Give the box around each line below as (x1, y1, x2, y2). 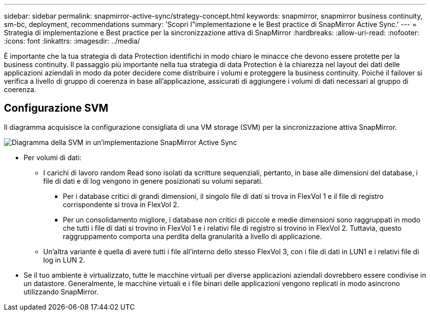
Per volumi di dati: (24, 153, 81, 162)
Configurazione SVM (4, 102, 108, 115)
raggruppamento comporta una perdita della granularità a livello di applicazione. (63, 232, 322, 241)
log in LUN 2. (43, 255, 85, 264)
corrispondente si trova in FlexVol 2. (63, 200, 179, 209)
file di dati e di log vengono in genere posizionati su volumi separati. (43, 176, 263, 185)
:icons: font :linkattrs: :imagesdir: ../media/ (4, 37, 140, 45)
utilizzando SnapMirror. (24, 287, 99, 296)
